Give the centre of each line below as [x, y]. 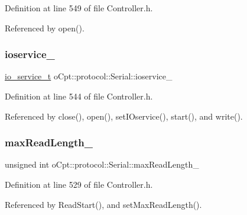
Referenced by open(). [45, 28]
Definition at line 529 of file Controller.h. [79, 184]
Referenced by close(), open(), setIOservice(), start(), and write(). [124, 116]
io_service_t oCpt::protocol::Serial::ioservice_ [89, 76]
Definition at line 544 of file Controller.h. [79, 96]
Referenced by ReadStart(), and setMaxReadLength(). [103, 204]
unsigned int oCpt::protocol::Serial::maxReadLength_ [102, 164]
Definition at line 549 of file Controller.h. [79, 8]
